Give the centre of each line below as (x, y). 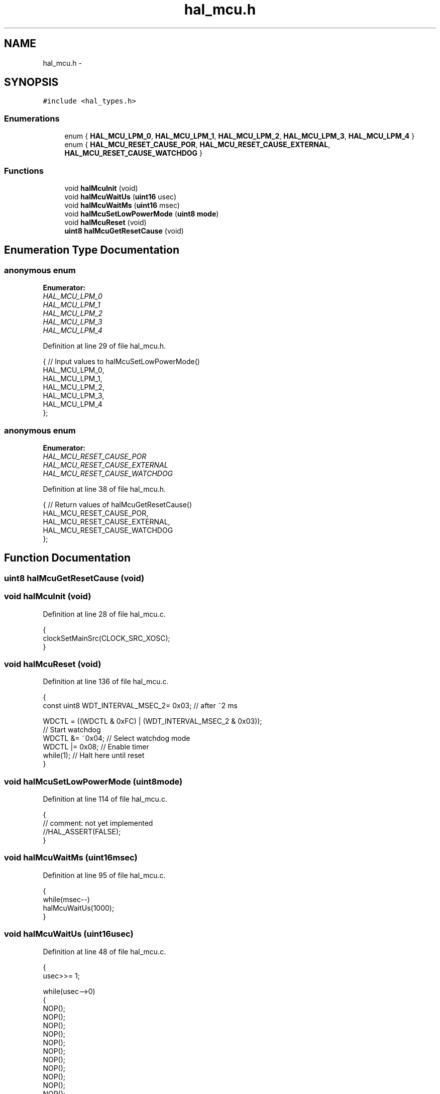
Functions (24, 171)
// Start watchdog (72, 730)
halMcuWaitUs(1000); (79, 908)
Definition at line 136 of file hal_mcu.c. (106, 682)
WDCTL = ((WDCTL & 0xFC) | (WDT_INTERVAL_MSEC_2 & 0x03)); (152, 721)
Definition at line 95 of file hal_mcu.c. (104, 875)
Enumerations (32, 118)
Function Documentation (67, 558)
